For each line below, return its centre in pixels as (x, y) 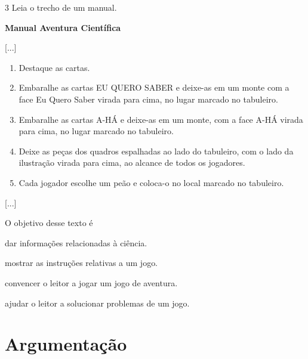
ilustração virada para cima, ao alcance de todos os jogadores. (132, 163)
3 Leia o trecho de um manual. (61, 7)
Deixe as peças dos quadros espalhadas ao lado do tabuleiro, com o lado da (156, 151)
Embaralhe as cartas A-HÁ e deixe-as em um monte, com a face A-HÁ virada (161, 119)
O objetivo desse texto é (49, 223)
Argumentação (66, 344)
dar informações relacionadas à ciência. (76, 242)
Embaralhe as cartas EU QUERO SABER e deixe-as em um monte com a (154, 87)
